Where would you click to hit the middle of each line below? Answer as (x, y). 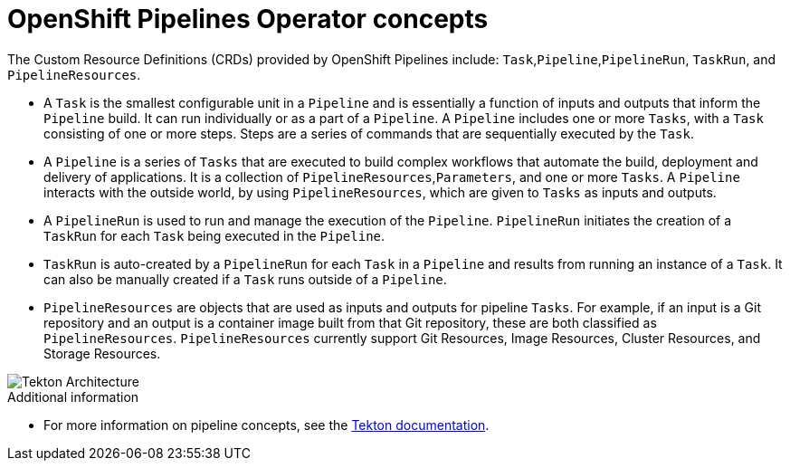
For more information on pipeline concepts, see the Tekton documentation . (267, 425)
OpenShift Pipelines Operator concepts (248, 19)
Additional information (73, 396)
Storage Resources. (102, 353)
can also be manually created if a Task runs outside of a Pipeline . (245, 279)
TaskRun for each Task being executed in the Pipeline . (214, 235)
